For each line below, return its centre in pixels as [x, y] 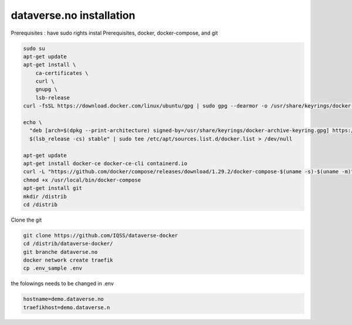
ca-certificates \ [62, 73]
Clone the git [26, 220]
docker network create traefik [68, 260]
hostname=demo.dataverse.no [63, 299]
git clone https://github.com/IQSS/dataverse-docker [101, 235]
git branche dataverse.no [60, 252]
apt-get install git [53, 188]
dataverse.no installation [73, 15]
